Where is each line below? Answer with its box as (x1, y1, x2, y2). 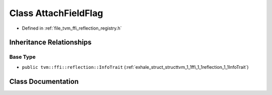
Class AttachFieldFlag (9, 8, 103, 19)
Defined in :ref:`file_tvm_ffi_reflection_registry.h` (22, 25, 122, 31)
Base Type (9, 53, 36, 60)
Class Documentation (9, 77, 79, 85)
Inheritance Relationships (9, 38, 92, 47)
